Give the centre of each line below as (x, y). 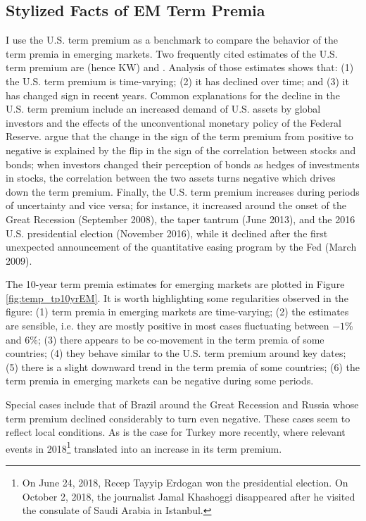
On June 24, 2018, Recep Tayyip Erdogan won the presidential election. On (185, 483)
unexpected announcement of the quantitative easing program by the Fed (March (181, 247)
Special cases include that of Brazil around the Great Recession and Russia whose (182, 404)
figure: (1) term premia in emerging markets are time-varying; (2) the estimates (177, 312)
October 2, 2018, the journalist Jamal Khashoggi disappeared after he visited (189, 496)
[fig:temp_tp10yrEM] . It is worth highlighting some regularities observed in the (177, 297)
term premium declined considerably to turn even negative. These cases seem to (178, 418)
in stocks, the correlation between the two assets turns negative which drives (171, 178)
